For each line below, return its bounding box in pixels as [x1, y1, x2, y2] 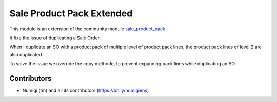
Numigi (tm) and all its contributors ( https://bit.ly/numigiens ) [22, 87, 149, 94]
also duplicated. [9, 51, 44, 57]
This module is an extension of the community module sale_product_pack [9, 25, 166, 32]
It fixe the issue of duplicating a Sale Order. [9, 35, 101, 41]
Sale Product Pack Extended [9, 8, 133, 19]
